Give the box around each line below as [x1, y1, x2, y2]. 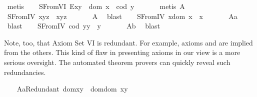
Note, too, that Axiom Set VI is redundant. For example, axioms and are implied [4, 37, 253, 47]
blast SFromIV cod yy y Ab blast [7, 20, 160, 31]
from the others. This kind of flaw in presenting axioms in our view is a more [4, 47, 240, 57]
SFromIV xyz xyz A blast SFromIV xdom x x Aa [7, 10, 237, 21]
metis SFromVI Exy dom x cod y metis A [7, 1, 185, 11]
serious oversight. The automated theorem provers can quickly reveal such [4, 56, 230, 67]
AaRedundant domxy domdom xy [16, 83, 128, 94]
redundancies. [4, 66, 46, 77]
